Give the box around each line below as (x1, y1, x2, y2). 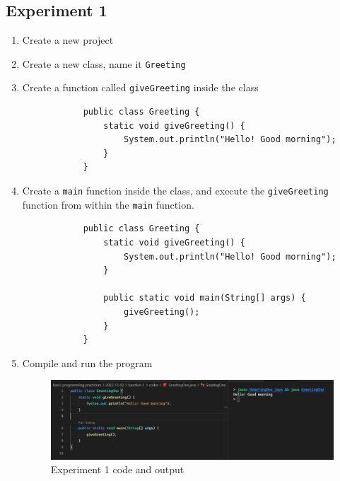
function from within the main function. (22, 197, 194, 211)
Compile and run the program (22, 355, 153, 370)
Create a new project (22, 33, 114, 47)
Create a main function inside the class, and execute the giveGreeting (22, 183, 329, 198)
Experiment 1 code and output (50, 462, 184, 477)
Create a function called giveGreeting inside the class (22, 80, 259, 95)
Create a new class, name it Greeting (22, 56, 186, 71)
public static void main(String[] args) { (103, 293, 306, 303)
